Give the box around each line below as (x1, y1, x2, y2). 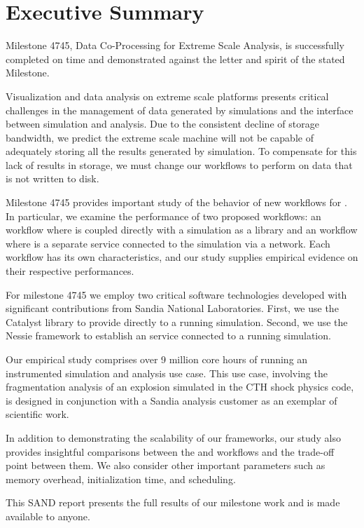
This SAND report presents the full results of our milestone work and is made (6, 495, 340, 510)
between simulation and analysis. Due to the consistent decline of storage (6, 116, 319, 131)
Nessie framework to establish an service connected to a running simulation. (6, 328, 331, 343)
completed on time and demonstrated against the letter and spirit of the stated (6, 51, 345, 66)
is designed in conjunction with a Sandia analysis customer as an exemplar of (6, 393, 337, 407)
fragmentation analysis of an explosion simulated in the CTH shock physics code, (6, 379, 354, 394)
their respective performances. (6, 264, 134, 278)
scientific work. (6, 407, 69, 421)
